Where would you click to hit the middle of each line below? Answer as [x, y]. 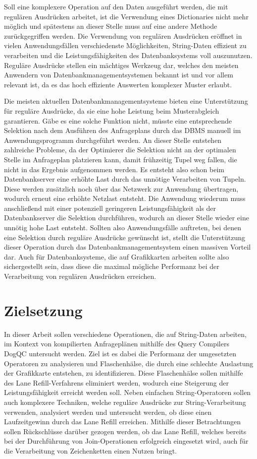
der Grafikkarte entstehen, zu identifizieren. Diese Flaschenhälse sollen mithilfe [124, 373]
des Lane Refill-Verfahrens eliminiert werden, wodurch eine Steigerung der [116, 382]
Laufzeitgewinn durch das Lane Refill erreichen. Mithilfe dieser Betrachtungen [122, 422]
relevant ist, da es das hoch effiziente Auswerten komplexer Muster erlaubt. [118, 84]
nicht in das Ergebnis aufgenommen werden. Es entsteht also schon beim [114, 169]
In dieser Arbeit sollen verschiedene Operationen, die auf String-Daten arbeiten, [125, 334]
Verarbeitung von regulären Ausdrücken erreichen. [80, 276]
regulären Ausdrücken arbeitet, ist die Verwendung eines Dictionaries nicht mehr [126, 16]
